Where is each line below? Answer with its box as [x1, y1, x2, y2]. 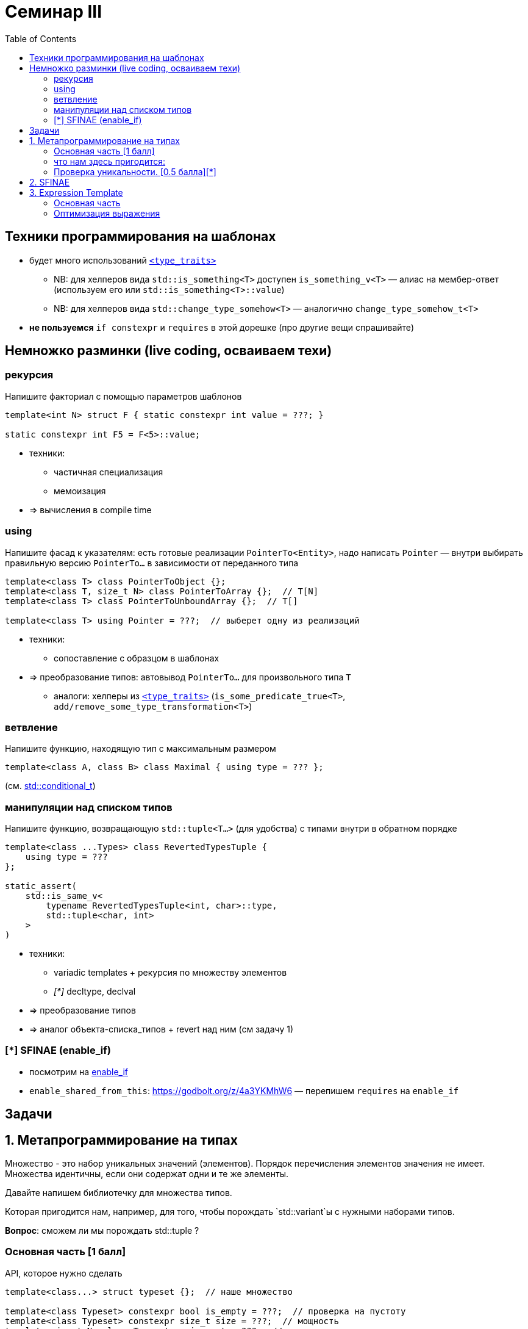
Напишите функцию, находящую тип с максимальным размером [5, 743, 276, 754]
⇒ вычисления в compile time [29, 504, 152, 515]
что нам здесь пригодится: [54, 156, 166, 167]
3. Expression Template [29, 187, 123, 198]
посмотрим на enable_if [29, 1066, 129, 1077]
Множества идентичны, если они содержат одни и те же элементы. [5, 1169, 288, 1180]
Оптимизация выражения [54, 207, 160, 218]
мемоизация [54, 485, 106, 496]
